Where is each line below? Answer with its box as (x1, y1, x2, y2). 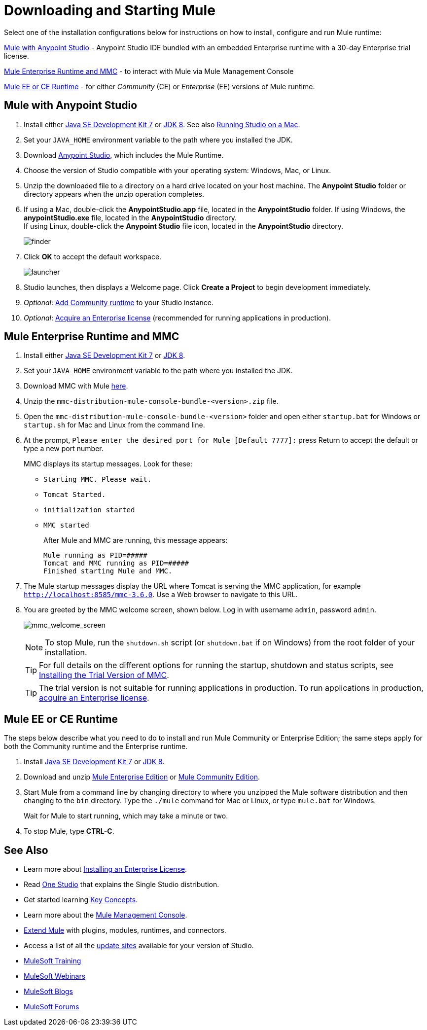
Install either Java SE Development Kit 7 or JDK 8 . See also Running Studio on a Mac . (24, 120, 300, 129)
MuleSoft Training (24, 957, 81, 965)
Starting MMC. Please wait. (43, 475, 152, 484)
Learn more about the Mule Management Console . (24, 911, 187, 920)
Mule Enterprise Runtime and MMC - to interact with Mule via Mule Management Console (4, 67, 294, 75)
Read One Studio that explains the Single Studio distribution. (24, 880, 219, 889)
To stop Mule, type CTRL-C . (24, 827, 114, 836)
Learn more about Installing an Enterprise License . (24, 865, 187, 874)
